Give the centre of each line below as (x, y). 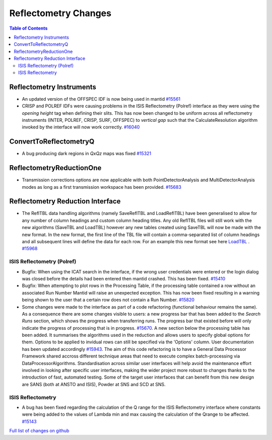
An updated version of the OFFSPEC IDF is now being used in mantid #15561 (101, 99)
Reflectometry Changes (60, 13)
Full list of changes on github (39, 431)
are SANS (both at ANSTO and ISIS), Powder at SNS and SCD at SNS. (94, 384)
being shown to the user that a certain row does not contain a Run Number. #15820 (108, 300)
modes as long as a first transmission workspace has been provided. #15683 (101, 187)
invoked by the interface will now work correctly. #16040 (81, 127)
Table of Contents (28, 28)
